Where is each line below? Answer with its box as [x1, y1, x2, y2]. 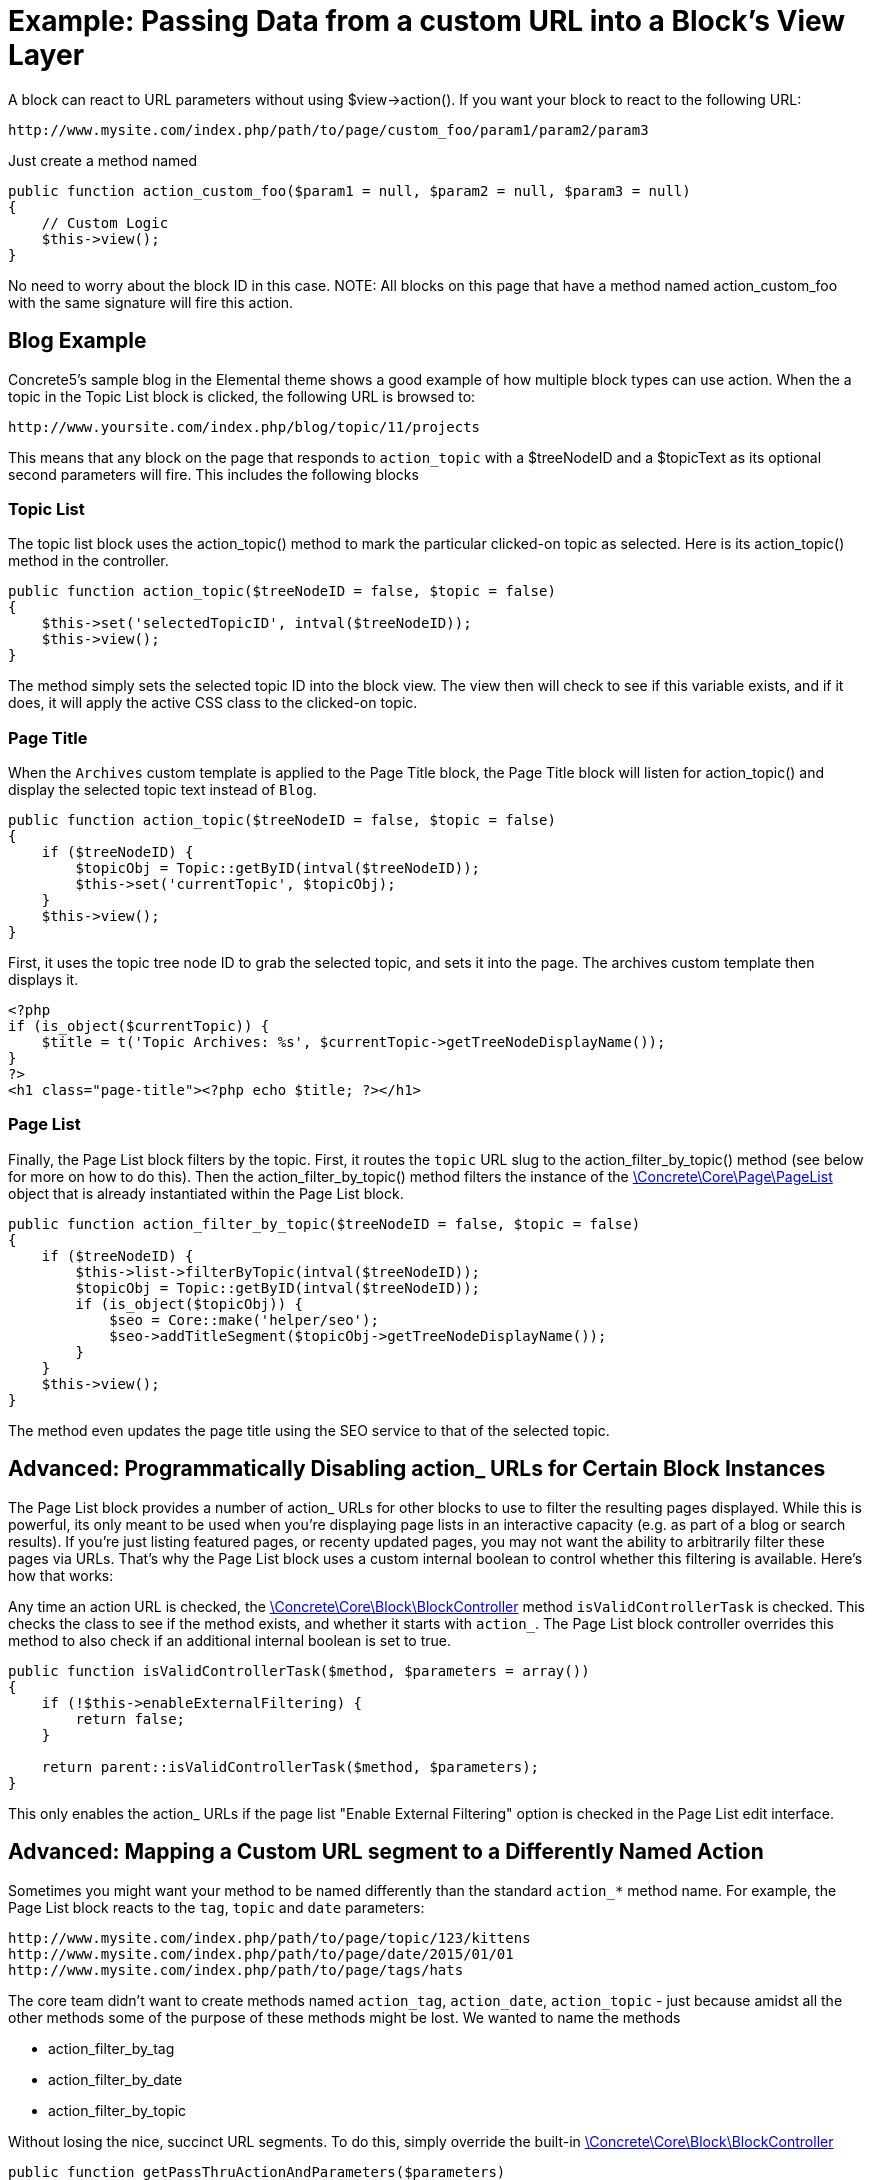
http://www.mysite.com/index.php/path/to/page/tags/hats [8, 1961, 464, 1978]
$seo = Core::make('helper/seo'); [109, 1311, 379, 1328]
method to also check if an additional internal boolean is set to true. [8, 1631, 452, 1649]
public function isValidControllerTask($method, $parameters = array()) [8, 1662, 590, 1679]
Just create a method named [8, 151, 198, 169]
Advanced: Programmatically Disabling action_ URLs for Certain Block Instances [8, 1456, 826, 1482]
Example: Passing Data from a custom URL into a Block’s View [8, 4, 846, 38]
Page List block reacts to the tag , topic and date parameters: [8, 1898, 425, 1916]
